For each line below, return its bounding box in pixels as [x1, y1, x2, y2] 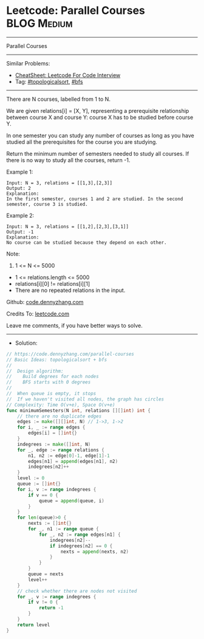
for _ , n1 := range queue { [28, 526, 99, 532]
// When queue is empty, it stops [6, 391, 97, 397]
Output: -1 [6, 229, 34, 235]
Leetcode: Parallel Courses [6, 4, 146, 18]
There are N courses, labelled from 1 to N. [6, 95, 111, 103]
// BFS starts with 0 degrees [6, 379, 91, 385]
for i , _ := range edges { [17, 424, 86, 431]
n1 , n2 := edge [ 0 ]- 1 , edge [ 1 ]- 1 [28, 453, 110, 459]
